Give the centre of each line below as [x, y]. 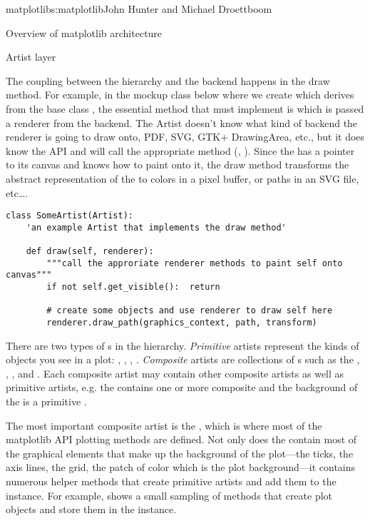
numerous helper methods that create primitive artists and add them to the [171, 481]
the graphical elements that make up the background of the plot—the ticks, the [180, 453]
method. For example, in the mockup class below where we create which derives [180, 95]
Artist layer [31, 57]
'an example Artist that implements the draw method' [156, 227]
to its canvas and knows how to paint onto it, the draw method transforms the [178, 165]
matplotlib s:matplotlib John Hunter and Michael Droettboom [139, 9]
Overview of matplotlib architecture [84, 32]
